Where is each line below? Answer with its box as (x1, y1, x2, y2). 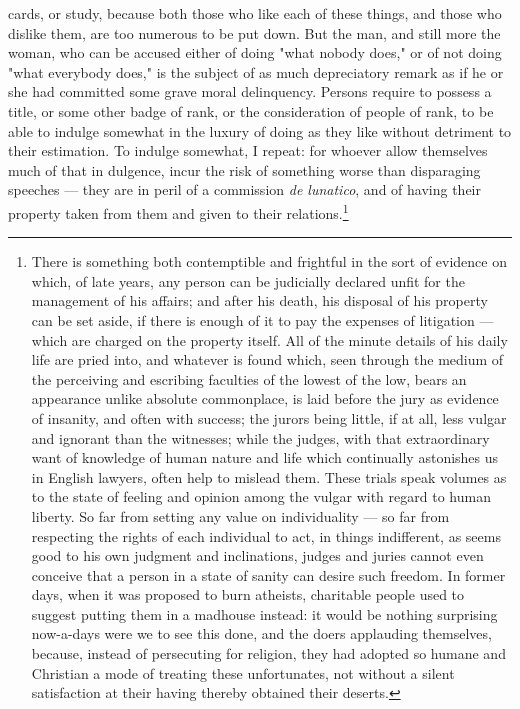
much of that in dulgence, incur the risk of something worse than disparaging (8, 159, 481, 180)
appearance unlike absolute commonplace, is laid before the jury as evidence (31, 388, 499, 409)
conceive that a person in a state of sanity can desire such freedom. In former (31, 564, 506, 585)
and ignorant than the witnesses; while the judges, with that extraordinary (31, 427, 490, 448)
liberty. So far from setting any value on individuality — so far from (31, 505, 450, 526)
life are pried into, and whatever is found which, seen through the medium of (31, 349, 504, 370)
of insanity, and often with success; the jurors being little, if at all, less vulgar (31, 407, 507, 428)
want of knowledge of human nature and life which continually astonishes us (31, 447, 499, 468)
